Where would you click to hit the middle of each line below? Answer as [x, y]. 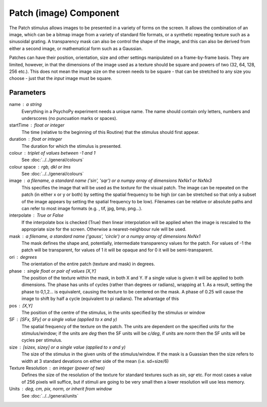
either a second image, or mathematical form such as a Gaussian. [76, 48]
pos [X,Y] [21, 305]
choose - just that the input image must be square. [61, 78]
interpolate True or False [36, 215]
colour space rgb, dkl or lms [40, 167]
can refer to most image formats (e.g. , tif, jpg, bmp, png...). [82, 209]
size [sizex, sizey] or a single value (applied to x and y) [67, 347]
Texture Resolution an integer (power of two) [57, 368]
